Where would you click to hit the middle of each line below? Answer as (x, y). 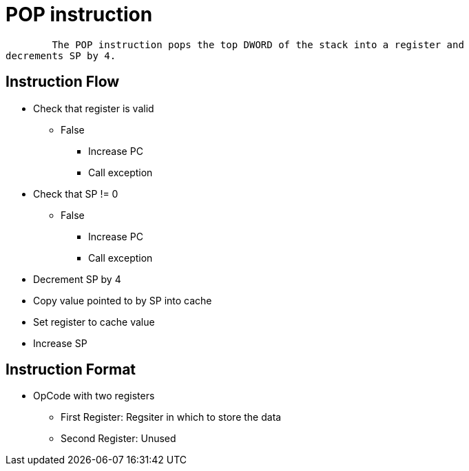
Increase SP (60, 343)
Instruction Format (71, 370)
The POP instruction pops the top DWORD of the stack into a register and (258, 44)
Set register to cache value (94, 322)
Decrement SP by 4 (77, 279)
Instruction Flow (63, 82)
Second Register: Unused (118, 439)
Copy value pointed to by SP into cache (123, 300)
